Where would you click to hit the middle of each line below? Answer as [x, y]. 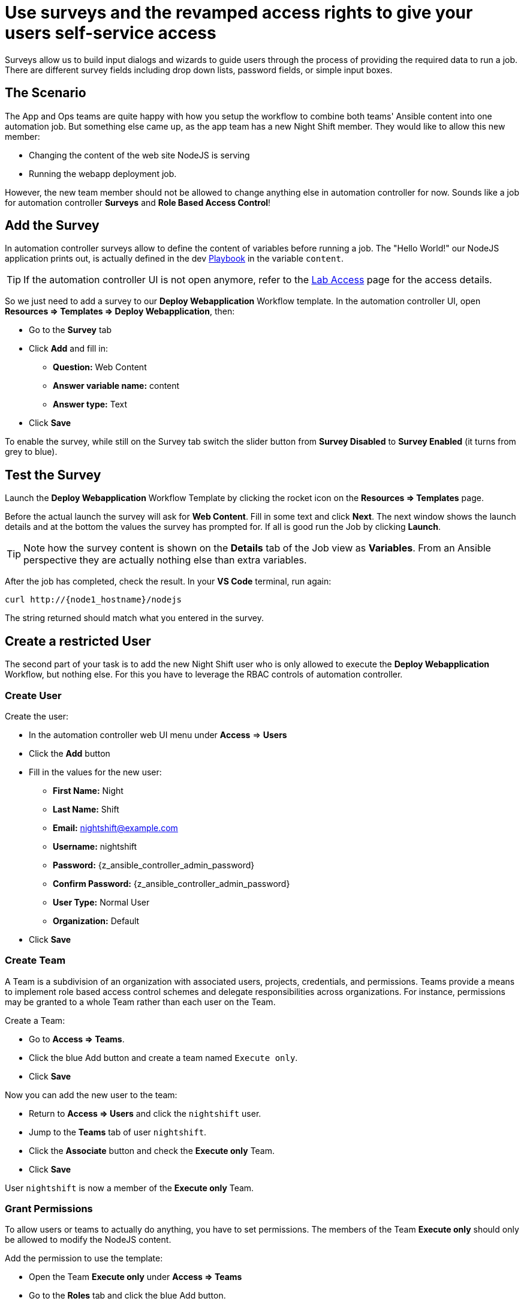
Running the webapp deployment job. [103, 173]
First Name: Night [88, 790]
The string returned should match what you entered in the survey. [135, 618]
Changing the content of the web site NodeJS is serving [139, 155]
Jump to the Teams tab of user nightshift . [118, 1132]
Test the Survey [53, 475]
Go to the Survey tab [70, 330]
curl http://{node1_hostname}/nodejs [94, 600]
